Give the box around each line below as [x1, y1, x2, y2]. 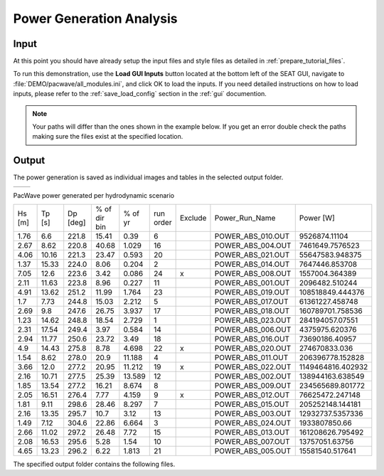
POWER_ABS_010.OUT [214, 231, 290, 241]
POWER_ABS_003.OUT [214, 409, 292, 419]
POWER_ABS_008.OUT [214, 269, 292, 279]
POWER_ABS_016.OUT [214, 334, 290, 344]
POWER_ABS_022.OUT [214, 362, 292, 372]
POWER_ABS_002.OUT [214, 371, 292, 381]
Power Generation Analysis [13, 11, 178, 26]
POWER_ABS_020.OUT [214, 344, 292, 354]
